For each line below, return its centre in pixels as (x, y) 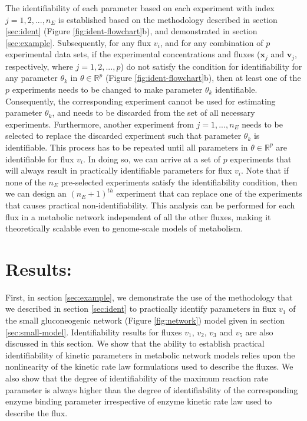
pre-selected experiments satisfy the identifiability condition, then (179, 182)
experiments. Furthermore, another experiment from (100, 124)
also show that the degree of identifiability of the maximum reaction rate (137, 378)
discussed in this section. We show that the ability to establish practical (135, 343)
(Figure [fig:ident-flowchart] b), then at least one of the (203, 78)
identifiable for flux (40, 159)
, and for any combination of (212, 42)
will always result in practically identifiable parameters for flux (119, 170)
